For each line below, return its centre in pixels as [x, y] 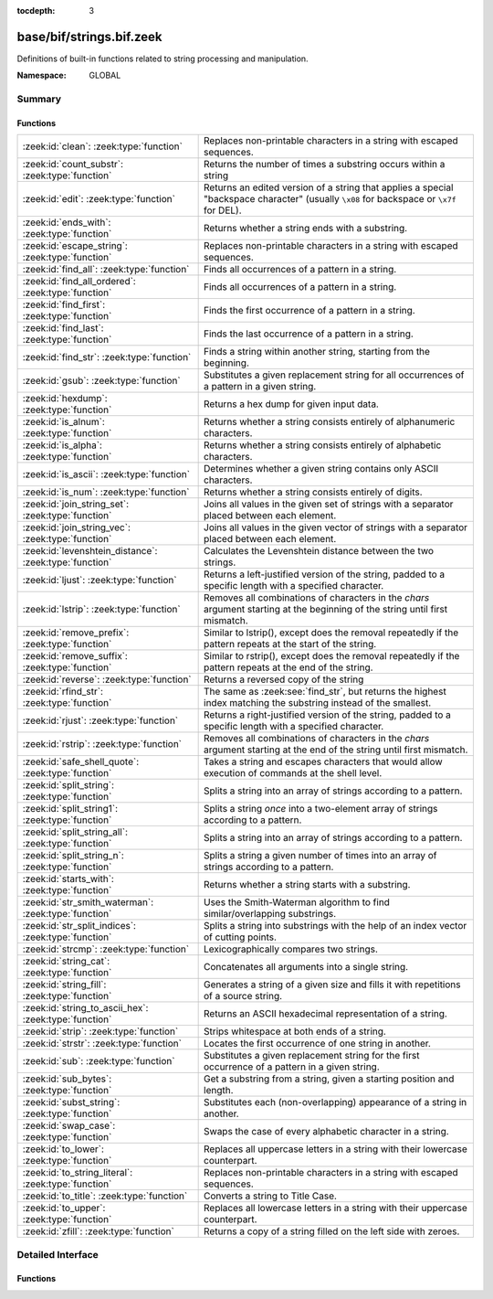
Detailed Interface [58, 1254]
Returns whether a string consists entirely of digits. [314, 492]
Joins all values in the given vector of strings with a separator [336, 527]
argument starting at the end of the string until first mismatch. [336, 750]
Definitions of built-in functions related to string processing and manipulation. [163, 59]
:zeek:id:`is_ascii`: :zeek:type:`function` [106, 474]
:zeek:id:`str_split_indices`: [79, 926]
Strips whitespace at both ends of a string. [295, 1031]
